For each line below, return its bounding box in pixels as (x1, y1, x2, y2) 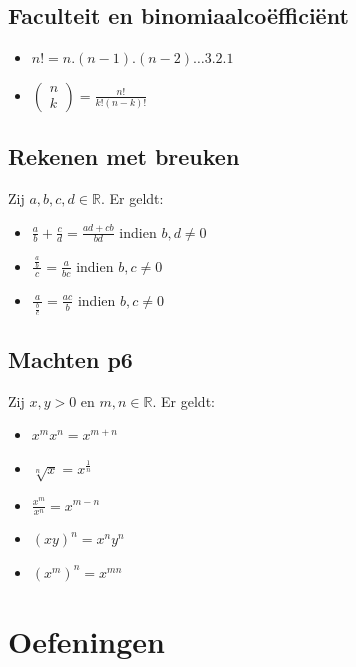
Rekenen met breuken (8, 141, 240, 172)
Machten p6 (8, 343, 133, 374)
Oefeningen (8, 620, 165, 661)
